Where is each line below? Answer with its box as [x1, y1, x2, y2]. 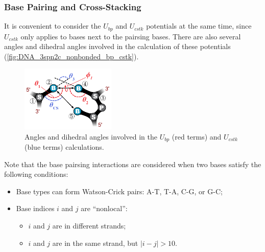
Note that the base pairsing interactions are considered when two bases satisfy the [4, 158, 261, 169]
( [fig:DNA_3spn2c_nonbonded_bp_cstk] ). [4, 51, 139, 61]
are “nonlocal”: [81, 203, 128, 214]
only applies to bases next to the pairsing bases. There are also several [20, 31, 241, 41]
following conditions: [4, 169, 68, 179]
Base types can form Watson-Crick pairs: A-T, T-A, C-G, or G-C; [16, 186, 223, 196]
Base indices [16, 203, 55, 214]
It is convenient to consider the [4, 20, 101, 31]
